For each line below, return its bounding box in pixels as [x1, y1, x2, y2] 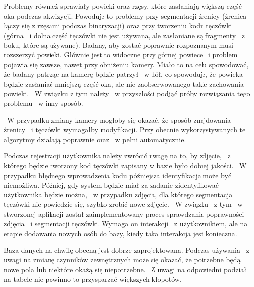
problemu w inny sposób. [4, 97, 83, 108]
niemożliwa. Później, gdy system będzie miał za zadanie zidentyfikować [4, 180, 219, 190]
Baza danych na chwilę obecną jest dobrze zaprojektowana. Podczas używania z [4, 244, 249, 255]
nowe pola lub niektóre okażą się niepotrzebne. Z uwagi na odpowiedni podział [4, 264, 247, 274]
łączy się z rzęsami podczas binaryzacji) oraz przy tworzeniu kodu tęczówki [4, 20, 232, 31]
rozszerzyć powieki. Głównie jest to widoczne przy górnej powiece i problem [4, 49, 238, 59]
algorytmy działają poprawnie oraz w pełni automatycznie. [4, 134, 186, 144]
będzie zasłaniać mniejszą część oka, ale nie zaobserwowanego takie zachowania [4, 78, 244, 89]
